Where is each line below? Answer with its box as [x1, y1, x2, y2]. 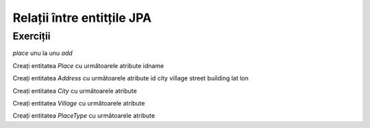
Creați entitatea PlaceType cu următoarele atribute [12, 112, 156, 120]
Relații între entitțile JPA [12, 10, 152, 25]
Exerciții [12, 30, 51, 42]
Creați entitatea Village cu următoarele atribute [12, 99, 145, 107]
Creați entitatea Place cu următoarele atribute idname [12, 61, 164, 69]
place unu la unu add [12, 49, 73, 57]
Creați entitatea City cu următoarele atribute [12, 86, 137, 95]
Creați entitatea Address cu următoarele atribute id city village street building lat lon [12, 74, 249, 82]
